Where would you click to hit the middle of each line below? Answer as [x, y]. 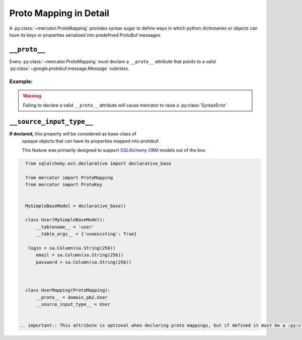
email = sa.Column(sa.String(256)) [80, 255]
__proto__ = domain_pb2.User [72, 297]
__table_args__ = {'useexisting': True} [86, 234]
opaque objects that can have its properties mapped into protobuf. [91, 141]
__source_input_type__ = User [73, 305]
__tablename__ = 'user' [65, 227]
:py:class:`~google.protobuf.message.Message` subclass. [69, 68]
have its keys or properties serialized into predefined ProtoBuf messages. [86, 35]
